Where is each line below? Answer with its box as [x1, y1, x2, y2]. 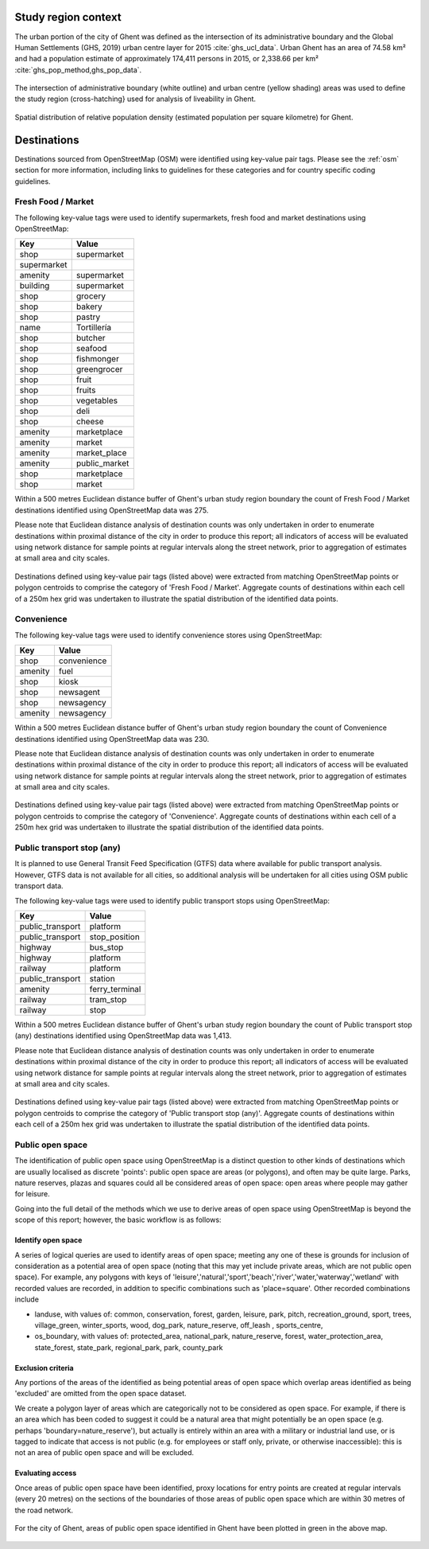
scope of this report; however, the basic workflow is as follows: [14, 1215, 222, 1225]
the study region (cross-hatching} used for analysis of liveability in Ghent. [14, 94, 257, 103]
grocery [75, 291, 106, 302]
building [19, 280, 50, 291]
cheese [75, 416, 104, 427]
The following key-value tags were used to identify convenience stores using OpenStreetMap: [14, 630, 323, 640]
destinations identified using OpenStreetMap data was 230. [14, 734, 210, 743]
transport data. [14, 881, 64, 891]
